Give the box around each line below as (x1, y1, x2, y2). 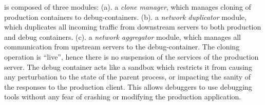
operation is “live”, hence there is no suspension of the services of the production (4, 51, 259, 62)
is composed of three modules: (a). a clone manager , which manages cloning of (4, 2, 251, 12)
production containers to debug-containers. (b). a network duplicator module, (4, 11, 247, 22)
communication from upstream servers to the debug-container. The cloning (4, 41, 240, 52)
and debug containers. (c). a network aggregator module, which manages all (4, 31, 241, 42)
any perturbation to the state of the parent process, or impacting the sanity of (4, 71, 251, 82)
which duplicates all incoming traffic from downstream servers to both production (4, 21, 261, 32)
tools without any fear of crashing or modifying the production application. (4, 91, 241, 102)
